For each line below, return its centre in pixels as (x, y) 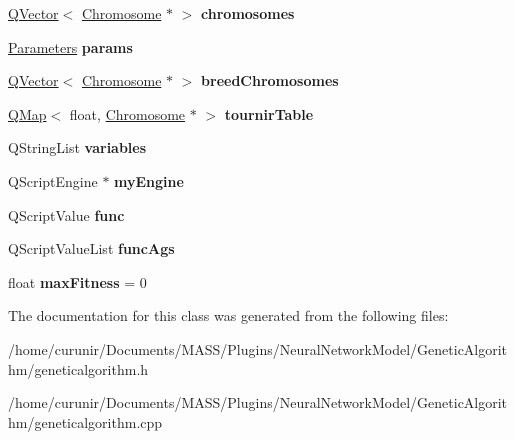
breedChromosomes (270, 80)
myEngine (149, 180)
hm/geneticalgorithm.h (78, 368)
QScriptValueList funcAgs (91, 248)
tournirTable (269, 113)
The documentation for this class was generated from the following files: (228, 315)
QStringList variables (77, 147)
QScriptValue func (66, 214)
